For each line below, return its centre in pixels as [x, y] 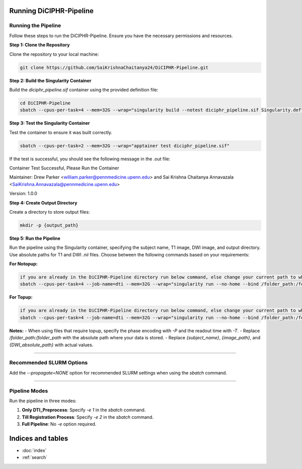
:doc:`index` [34, 450]
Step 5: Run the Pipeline [35, 238]
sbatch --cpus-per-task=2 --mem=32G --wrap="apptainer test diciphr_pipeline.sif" [125, 146]
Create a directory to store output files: [50, 212]
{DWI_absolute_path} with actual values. [51, 345]
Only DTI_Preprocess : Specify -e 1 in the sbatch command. [84, 410]
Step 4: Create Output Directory [43, 203]
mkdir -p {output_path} [49, 225]
